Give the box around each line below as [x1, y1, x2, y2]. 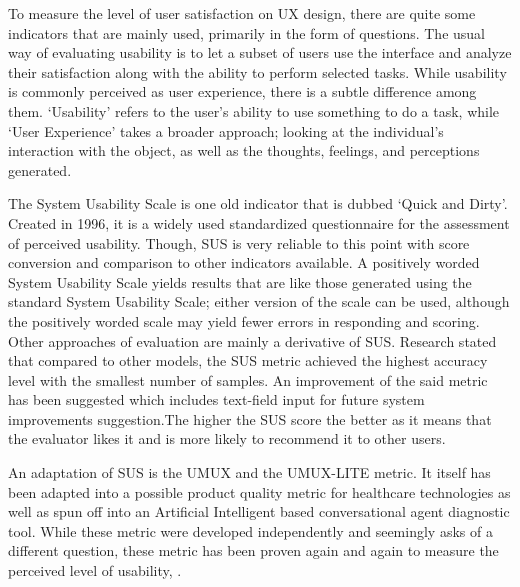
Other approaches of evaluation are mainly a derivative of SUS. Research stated [8, 330, 497, 351]
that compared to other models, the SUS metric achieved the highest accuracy [8, 350, 488, 371]
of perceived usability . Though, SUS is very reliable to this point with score [8, 232, 470, 253]
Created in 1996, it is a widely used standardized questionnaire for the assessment [8, 212, 510, 233]
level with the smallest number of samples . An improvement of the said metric [8, 369, 488, 390]
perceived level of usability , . [8, 560, 182, 581]
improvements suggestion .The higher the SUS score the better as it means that [8, 408, 492, 429]
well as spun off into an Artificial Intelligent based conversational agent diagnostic [8, 501, 510, 522]
